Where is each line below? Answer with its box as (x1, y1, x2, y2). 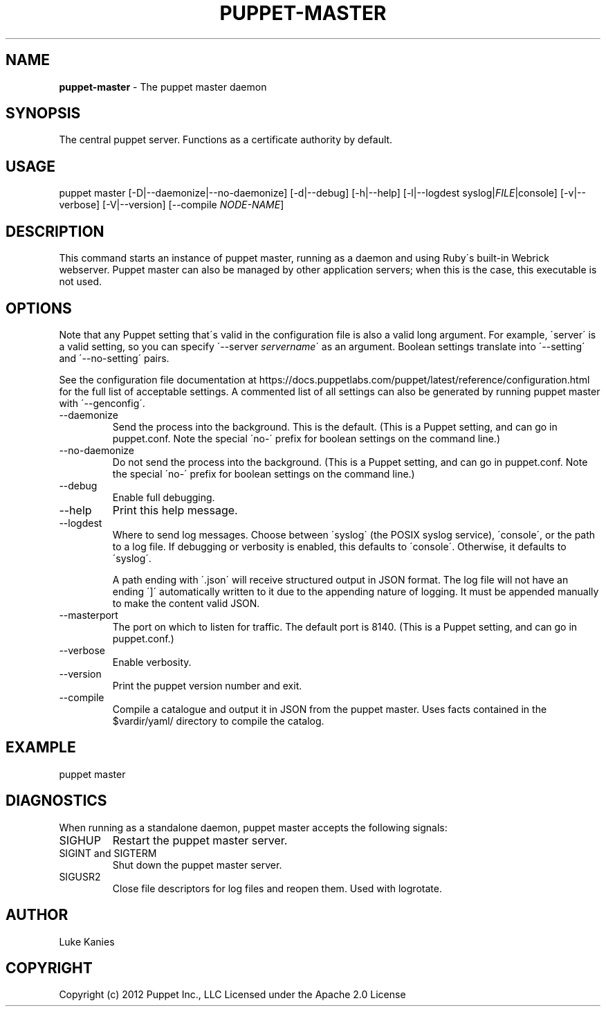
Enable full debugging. (112, 491, 215, 503)
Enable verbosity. (112, 656, 192, 668)
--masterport (59, 608, 118, 621)
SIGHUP (59, 833, 101, 847)
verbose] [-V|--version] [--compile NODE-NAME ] (59, 199, 284, 211)
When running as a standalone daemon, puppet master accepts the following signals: (59, 821, 448, 833)
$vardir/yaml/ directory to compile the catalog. (112, 714, 324, 727)
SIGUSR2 (59, 870, 101, 883)
